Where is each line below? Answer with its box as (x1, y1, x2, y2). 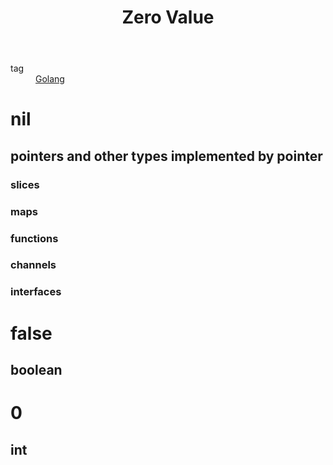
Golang (35, 73, 65, 85)
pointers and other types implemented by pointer (10, 147, 323, 165)
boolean (10, 361, 63, 378)
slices (10, 177, 40, 191)
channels (10, 258, 57, 272)
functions (10, 231, 59, 245)
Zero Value (121, 6, 215, 29)
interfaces (10, 285, 62, 299)
